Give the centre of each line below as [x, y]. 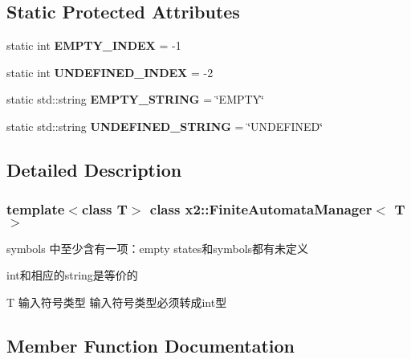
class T [104, 209]
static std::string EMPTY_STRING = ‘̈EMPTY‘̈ [136, 99]
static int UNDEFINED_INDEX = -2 [110, 72]
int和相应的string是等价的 [72, 275]
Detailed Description [94, 169]
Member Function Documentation [151, 345]
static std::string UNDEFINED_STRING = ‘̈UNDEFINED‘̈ [165, 126]
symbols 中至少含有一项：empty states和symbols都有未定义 [158, 248]
